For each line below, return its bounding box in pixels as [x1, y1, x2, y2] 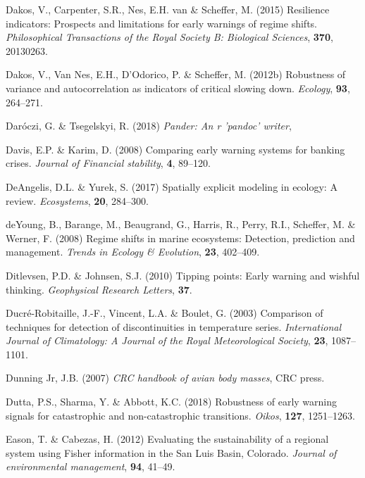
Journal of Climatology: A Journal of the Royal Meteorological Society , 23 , [6, 333, 328, 348]
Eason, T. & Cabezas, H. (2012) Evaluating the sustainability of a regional [6, 432, 329, 446]
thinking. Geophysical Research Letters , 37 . [6, 282, 192, 296]
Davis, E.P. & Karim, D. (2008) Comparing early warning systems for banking [6, 141, 345, 156]
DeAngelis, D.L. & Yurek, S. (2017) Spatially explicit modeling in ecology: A [6, 179, 338, 194]
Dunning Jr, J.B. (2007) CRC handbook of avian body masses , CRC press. [6, 370, 325, 385]
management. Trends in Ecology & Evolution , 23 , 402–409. [6, 244, 260, 259]
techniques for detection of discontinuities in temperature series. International [6, 319, 342, 334]
